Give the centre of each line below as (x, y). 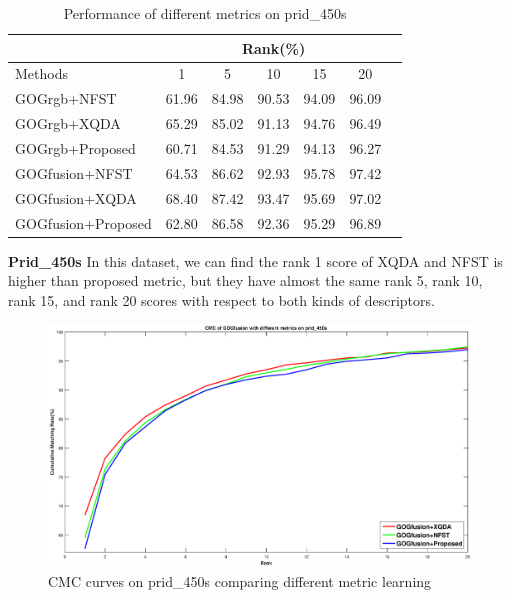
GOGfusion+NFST (74, 172)
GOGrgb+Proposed (75, 147)
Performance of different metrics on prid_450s (205, 13)
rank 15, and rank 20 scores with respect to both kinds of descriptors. (221, 299)
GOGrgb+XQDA (68, 123)
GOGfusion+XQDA (76, 197)
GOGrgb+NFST (66, 98)
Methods (41, 73)
